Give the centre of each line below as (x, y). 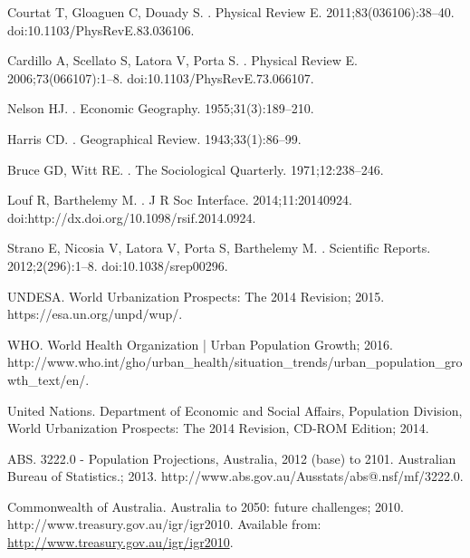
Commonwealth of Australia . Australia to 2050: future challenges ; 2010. (206, 506)
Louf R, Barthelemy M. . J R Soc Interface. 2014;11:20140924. (180, 200)
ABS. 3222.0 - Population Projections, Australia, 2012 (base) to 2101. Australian (232, 458)
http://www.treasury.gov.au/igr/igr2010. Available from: (164, 524)
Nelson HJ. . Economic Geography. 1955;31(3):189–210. (161, 108)
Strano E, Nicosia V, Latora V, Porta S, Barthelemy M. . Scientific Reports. (219, 248)
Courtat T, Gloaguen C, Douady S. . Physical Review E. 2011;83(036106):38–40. (231, 12)
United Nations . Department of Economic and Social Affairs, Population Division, (235, 410)
